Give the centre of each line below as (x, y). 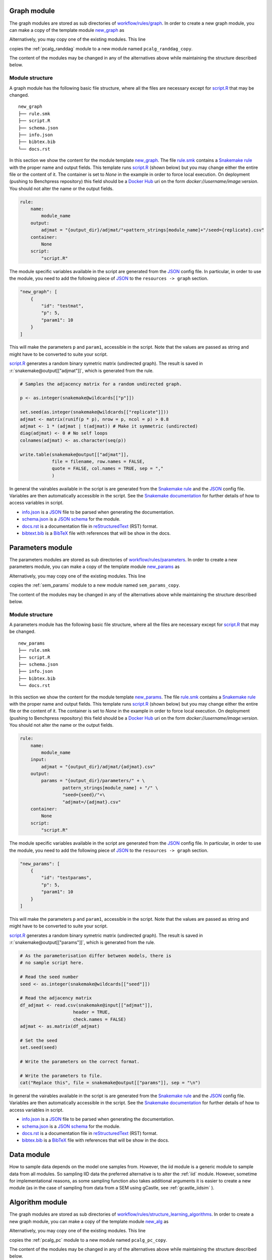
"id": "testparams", (66, 878)
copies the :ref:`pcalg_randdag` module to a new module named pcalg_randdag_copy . (101, 48)
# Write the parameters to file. (61, 1076)
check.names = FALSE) (100, 1019)
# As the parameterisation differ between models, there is (96, 956)
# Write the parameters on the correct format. (80, 1061)
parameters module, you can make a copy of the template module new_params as (94, 566)
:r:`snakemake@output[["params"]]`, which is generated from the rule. (82, 942)
